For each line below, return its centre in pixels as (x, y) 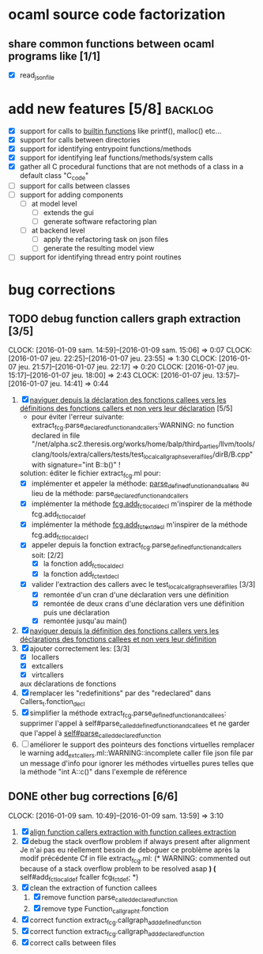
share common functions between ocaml (111, 44)
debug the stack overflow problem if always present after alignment (140, 841)
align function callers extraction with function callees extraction (133, 831)
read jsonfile (37, 76)
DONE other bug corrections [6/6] (93, 797)
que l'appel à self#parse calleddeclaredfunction (90, 734)
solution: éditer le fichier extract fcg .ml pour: (90, 474)
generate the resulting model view (99, 248)
